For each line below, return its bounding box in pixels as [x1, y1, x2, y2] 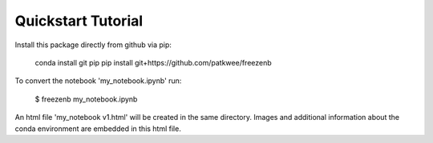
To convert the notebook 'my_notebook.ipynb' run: [14, 76, 182, 85]
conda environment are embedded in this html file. [14, 124, 182, 133]
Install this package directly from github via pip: [14, 40, 172, 50]
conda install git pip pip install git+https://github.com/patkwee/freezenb [34, 58, 272, 67]
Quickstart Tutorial [14, 12, 144, 30]
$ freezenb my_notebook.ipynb [34, 94, 138, 104]
